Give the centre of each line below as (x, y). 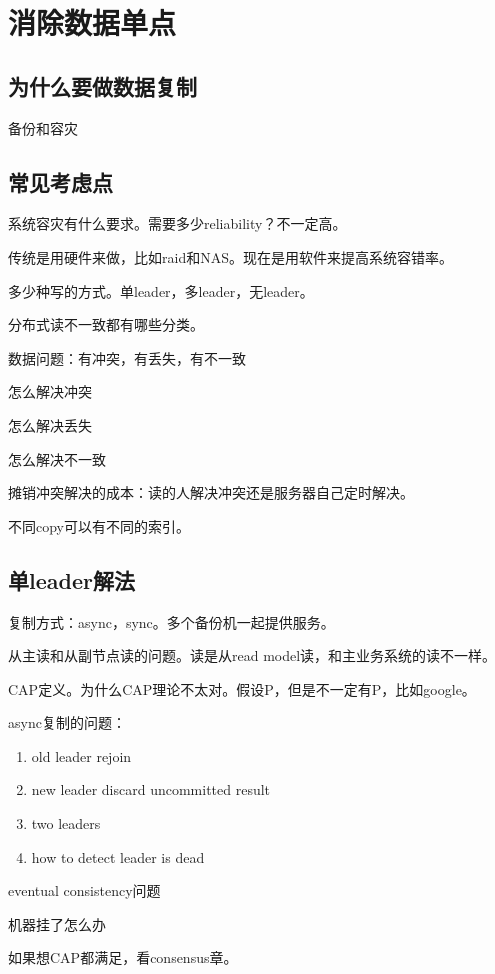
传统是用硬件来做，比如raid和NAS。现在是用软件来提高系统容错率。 (230, 256)
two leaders (66, 823)
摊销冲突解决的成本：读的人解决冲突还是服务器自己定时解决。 (211, 492)
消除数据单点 (92, 22)
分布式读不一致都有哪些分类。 (106, 324)
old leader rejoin (81, 755)
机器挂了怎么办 (57, 923)
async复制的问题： (67, 722)
